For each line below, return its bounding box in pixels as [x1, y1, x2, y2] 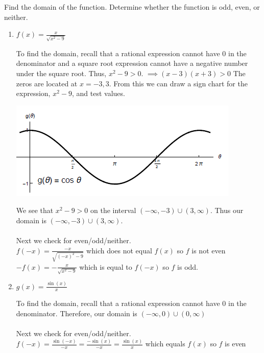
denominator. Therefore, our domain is [16, 308, 137, 319]
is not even [191, 245, 226, 255]
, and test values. [71, 88, 125, 99]
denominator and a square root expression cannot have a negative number [16, 58, 248, 68]
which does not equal [86, 245, 152, 255]
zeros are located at [16, 78, 78, 88]
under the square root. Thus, [16, 68, 107, 79]
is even [225, 338, 246, 349]
